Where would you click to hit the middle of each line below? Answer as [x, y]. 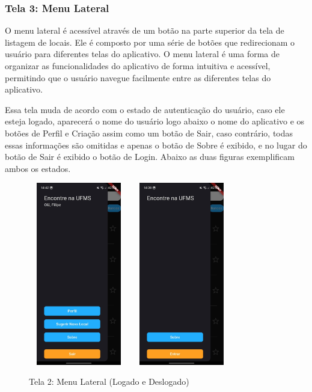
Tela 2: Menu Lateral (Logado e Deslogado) [109, 381]
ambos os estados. [38, 168]
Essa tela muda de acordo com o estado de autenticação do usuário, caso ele [145, 109]
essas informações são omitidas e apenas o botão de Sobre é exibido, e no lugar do [156, 145]
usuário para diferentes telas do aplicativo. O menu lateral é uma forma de [142, 54]
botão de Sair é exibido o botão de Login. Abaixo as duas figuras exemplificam [150, 157]
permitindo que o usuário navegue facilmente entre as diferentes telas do [138, 77]
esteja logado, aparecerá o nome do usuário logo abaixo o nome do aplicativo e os [155, 121]
